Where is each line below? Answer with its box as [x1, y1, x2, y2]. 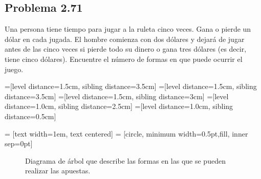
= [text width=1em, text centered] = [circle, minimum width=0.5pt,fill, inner [5, 128, 248, 139]
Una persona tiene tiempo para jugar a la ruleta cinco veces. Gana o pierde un [5, 24, 251, 34]
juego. [5, 63, 24, 74]
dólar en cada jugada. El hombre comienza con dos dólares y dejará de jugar [5, 33, 245, 44]
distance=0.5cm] [5, 110, 56, 121]
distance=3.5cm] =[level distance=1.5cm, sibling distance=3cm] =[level [5, 91, 229, 101]
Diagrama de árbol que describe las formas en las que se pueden [25, 155, 226, 166]
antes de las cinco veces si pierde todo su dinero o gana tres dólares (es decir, [5, 43, 247, 54]
